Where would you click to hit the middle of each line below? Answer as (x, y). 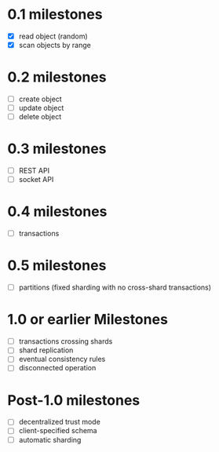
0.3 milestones (57, 149)
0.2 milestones (57, 77)
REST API (34, 171)
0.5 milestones (57, 266)
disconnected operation (57, 368)
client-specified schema (58, 431)
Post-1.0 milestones (74, 400)
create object (40, 99)
